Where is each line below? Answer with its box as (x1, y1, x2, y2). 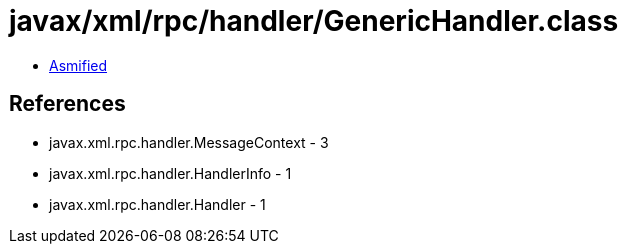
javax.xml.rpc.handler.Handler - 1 (49, 195, 266, 213)
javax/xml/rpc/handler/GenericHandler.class (9, 4, 619, 38)
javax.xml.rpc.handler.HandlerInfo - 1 (49, 164, 292, 182)
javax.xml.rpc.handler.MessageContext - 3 (49, 133, 329, 151)
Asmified (49, 56, 108, 74)
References (9, 91, 126, 117)
